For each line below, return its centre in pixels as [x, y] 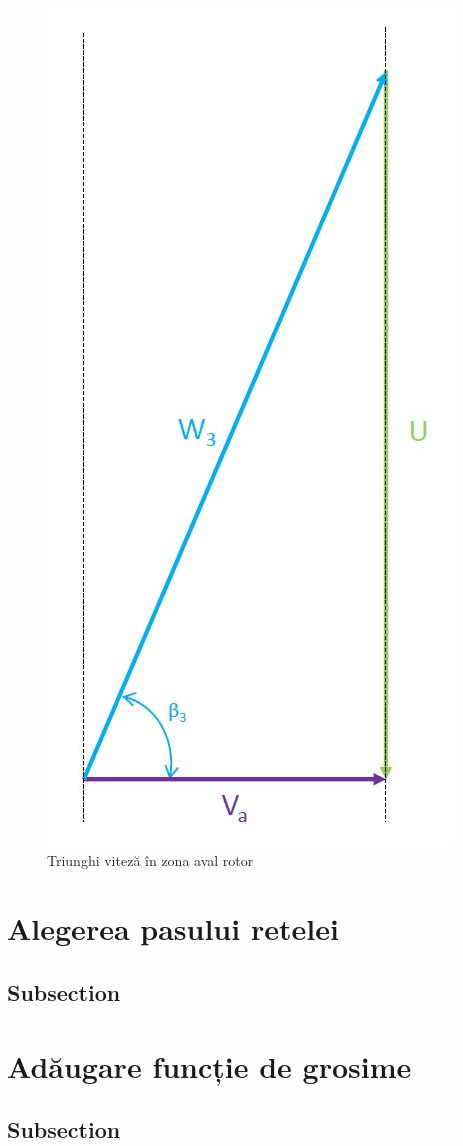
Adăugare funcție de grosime [209, 1065]
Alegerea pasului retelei [173, 928]
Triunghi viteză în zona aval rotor [150, 859]
